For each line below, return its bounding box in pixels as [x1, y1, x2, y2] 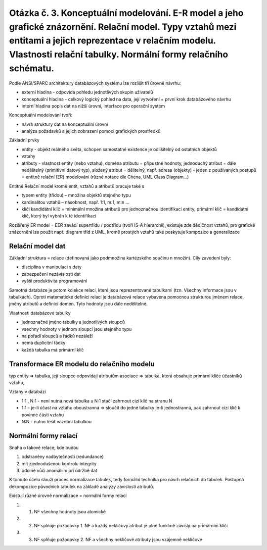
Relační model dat [9, 242, 66, 250]
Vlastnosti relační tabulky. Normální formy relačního [9, 49, 228, 60]
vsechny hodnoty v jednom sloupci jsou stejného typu [21, 326, 132, 332]
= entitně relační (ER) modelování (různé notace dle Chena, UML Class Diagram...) [21, 174, 189, 180]
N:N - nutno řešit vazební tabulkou [21, 419, 91, 424]
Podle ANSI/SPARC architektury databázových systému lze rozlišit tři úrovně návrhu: [9, 80, 181, 86]
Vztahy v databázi [9, 389, 46, 395]
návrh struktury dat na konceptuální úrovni [21, 121, 108, 127]
